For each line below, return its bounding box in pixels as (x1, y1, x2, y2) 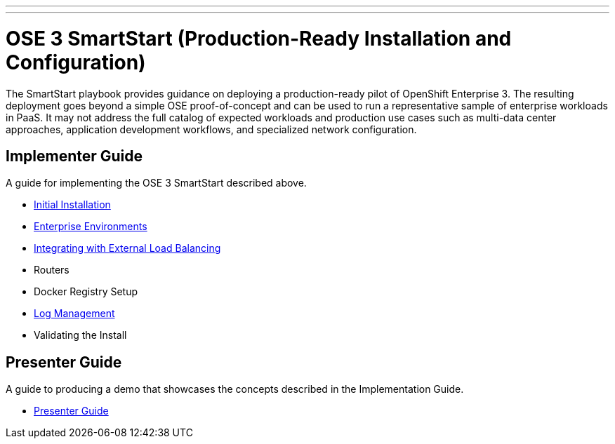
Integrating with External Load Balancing (34, 242, 221, 255)
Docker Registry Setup (34, 285, 138, 298)
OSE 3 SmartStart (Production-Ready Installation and (6, 26, 512, 51)
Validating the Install (34, 329, 127, 342)
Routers (34, 264, 70, 276)
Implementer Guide (6, 147, 143, 165)
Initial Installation (34, 199, 111, 211)
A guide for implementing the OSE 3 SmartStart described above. (6, 177, 307, 189)
